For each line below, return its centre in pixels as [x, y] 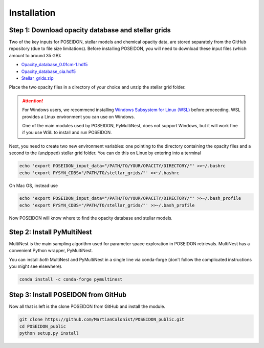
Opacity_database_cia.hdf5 [48, 71]
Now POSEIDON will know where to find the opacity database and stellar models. [91, 218]
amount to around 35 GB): [35, 55]
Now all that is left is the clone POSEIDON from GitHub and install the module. [87, 306]
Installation [32, 13]
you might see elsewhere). [36, 266]
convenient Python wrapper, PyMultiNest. [51, 251]
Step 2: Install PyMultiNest [51, 232]
